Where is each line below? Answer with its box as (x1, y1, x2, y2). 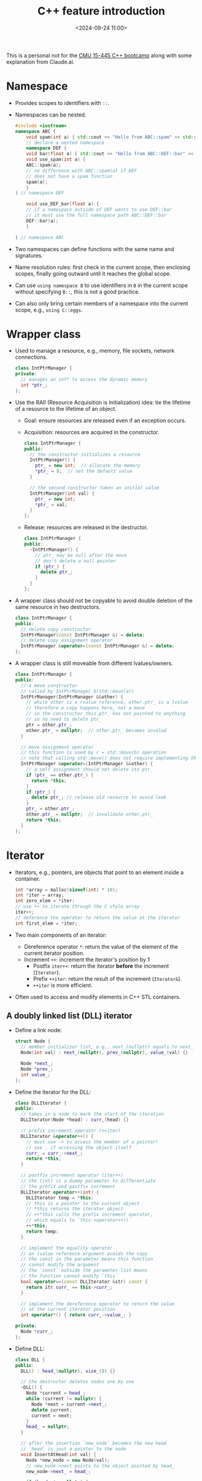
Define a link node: (14, 1027, 62, 1034)
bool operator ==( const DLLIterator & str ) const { (21, 1279, 148, 1285)
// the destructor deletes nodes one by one (21, 1379, 134, 1385)
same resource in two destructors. (14, 603, 101, 611)
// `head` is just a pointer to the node (21, 1446, 127, 1452)
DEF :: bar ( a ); (26, 217, 59, 224)
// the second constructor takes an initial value (29, 484, 160, 490)
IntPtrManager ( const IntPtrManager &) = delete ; (21, 632, 145, 638)
